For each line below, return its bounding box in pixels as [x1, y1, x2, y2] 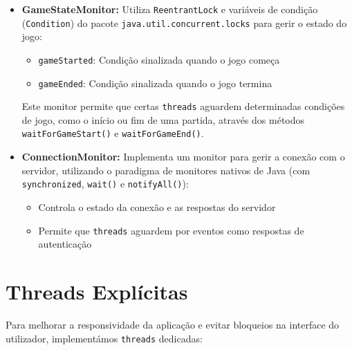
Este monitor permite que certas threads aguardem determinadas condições [21, 99, 345, 113]
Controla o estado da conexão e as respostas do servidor [38, 199, 276, 214]
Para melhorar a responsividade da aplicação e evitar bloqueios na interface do [6, 317, 340, 331]
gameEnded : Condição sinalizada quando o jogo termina [38, 75, 272, 90]
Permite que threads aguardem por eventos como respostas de [38, 223, 304, 237]
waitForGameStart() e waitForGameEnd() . [21, 126, 204, 140]
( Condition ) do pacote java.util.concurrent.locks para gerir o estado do [21, 15, 347, 30]
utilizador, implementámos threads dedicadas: [6, 331, 203, 345]
